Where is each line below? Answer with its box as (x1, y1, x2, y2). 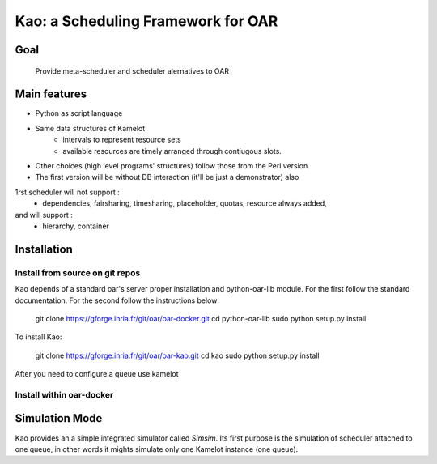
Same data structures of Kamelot (35, 123, 146, 133)
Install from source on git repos (15, 267, 141, 279)
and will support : (15, 210, 73, 219)
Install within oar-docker (15, 389, 114, 400)
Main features (15, 87, 87, 101)
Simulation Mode (15, 411, 103, 425)
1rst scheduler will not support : (15, 187, 121, 197)
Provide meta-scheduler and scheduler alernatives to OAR (35, 66, 230, 76)
